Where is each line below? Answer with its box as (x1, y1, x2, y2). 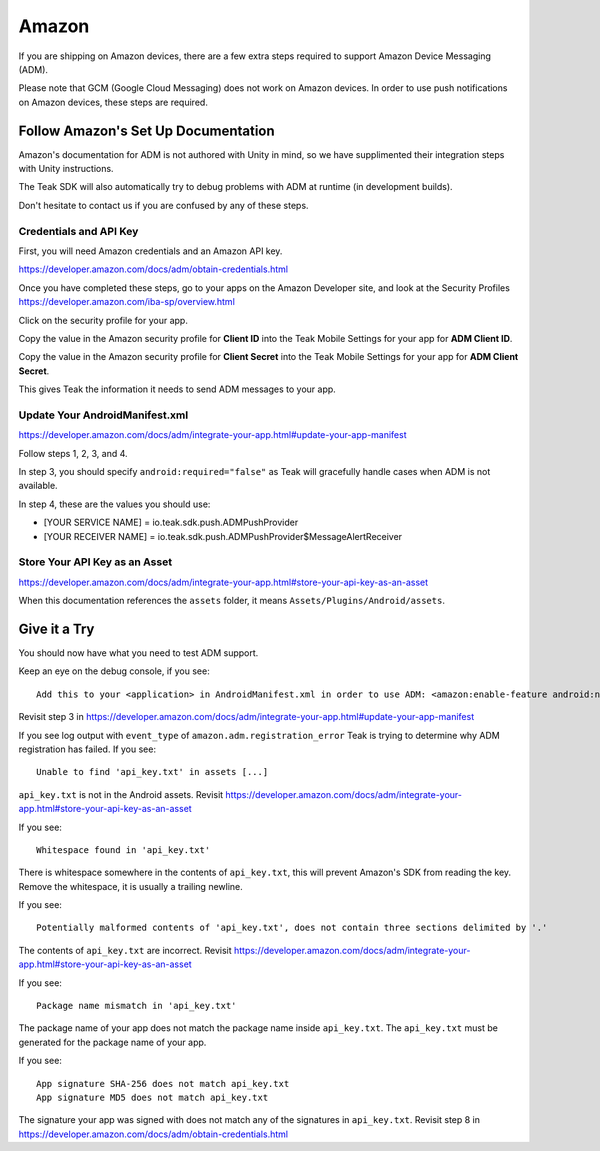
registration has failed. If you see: (18, 743, 157, 755)
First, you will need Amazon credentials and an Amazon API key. (18, 245, 283, 257)
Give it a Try (18, 620, 95, 637)
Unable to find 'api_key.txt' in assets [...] (36, 766, 269, 778)
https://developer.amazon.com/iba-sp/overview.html (18, 296, 235, 308)
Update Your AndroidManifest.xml (18, 408, 189, 422)
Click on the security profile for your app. (18, 314, 189, 326)
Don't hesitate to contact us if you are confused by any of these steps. (18, 199, 309, 211)
